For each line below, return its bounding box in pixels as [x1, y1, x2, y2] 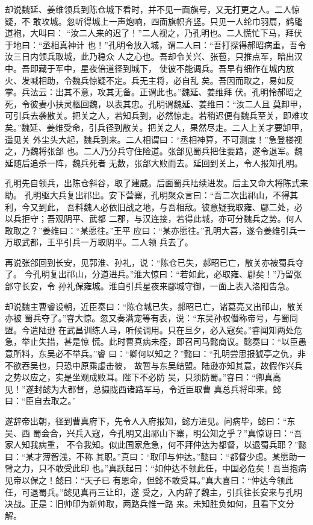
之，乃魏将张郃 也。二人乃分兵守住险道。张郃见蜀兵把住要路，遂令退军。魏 [5, 145, 303, 157]
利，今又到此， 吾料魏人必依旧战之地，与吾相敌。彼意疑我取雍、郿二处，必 [5, 200, 303, 213]
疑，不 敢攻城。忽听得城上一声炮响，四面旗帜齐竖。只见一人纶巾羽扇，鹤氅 [5, 14, 303, 27]
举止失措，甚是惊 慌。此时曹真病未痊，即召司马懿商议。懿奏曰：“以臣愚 [21, 335, 307, 348]
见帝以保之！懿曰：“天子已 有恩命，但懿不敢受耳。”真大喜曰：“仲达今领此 [5, 473, 294, 486]
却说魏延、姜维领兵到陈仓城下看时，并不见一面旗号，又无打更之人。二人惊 [5, 3, 300, 15]
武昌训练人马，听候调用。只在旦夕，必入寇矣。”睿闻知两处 [66, 323, 294, 336]
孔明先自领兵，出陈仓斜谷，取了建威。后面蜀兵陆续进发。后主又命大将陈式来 [5, 177, 308, 189]
